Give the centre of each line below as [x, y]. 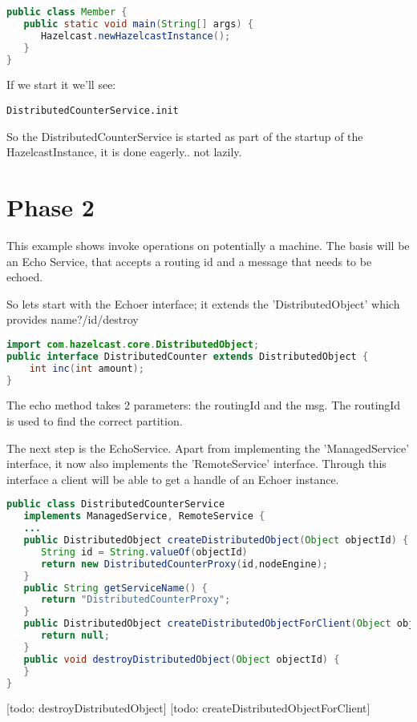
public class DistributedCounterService [116, 504]
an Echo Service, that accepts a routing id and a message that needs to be [189, 261]
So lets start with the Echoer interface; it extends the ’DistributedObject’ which [203, 303]
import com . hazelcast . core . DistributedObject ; [133, 344]
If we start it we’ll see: [61, 85]
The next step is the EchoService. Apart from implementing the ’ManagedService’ [208, 448]
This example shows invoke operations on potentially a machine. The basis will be [208, 245]
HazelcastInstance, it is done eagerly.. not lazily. [124, 152]
